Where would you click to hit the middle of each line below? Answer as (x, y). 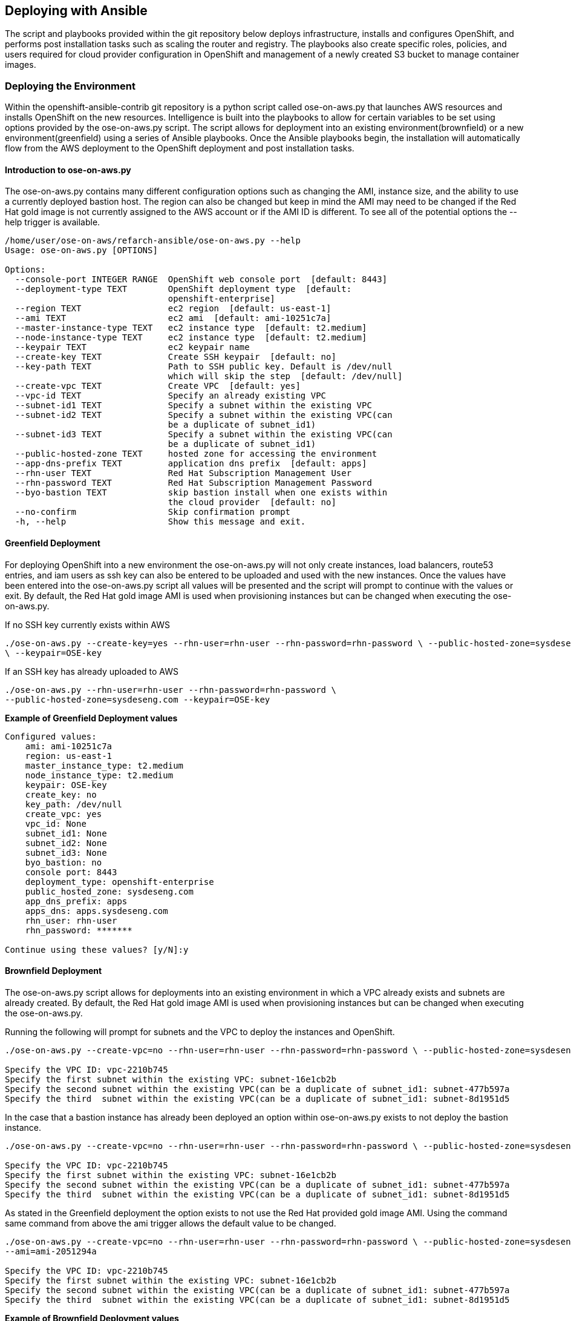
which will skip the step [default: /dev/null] (285, 376)
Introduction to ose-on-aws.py (68, 170)
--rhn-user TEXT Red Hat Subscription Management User (183, 473)
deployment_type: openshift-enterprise (119, 882)
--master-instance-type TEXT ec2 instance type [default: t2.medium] (191, 328)
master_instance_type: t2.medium (104, 765)
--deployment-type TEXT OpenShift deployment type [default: (183, 289)
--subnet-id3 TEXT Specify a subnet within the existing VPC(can (204, 435)
